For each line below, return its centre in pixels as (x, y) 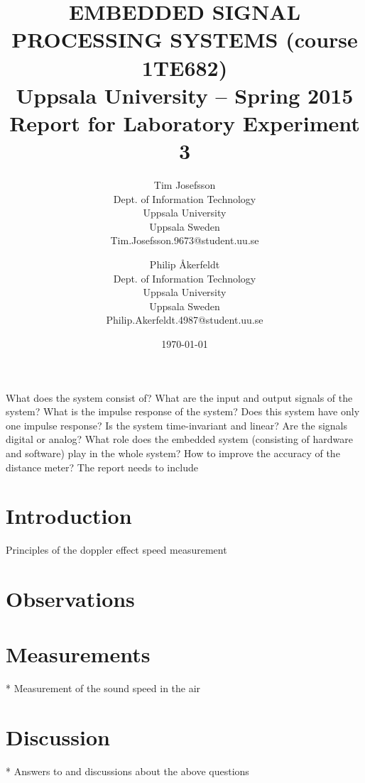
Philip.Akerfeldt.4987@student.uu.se (185, 320)
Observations (70, 599)
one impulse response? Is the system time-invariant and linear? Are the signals (176, 425)
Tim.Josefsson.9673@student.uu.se (185, 240)
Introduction (69, 516)
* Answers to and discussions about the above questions (127, 771)
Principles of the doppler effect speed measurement (116, 550)
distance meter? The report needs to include (102, 467)
